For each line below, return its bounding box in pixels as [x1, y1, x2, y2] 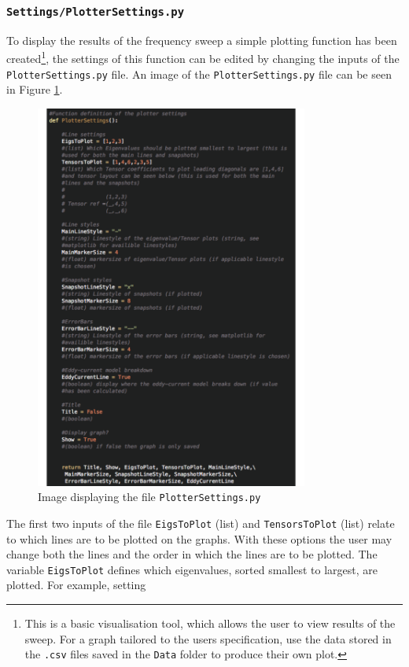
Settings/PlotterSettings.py [6, 5, 185, 18]
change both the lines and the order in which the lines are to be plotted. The [6, 546, 378, 562]
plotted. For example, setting [6, 577, 146, 593]
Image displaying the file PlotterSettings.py [38, 488, 261, 505]
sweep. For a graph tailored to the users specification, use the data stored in [24, 630, 392, 647]
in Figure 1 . [6, 81, 63, 98]
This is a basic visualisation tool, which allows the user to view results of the [24, 614, 396, 631]
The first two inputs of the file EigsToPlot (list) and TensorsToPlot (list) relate [6, 514, 395, 531]
